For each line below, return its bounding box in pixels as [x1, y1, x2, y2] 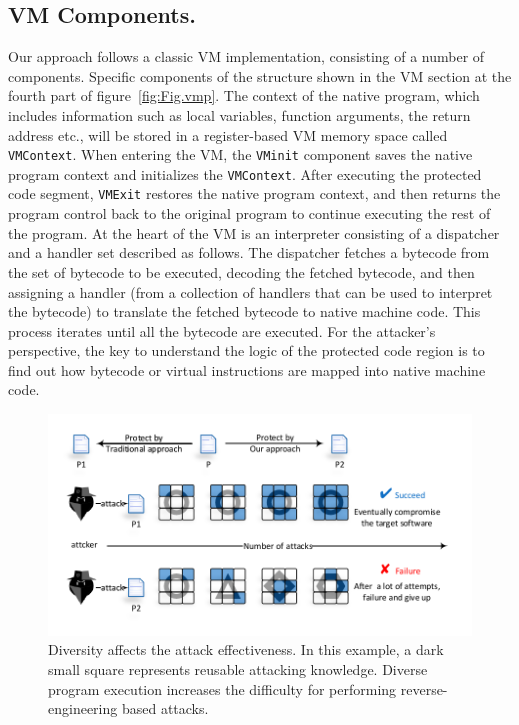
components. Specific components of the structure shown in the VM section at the [8, 65, 512, 86]
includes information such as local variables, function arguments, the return [8, 104, 471, 125]
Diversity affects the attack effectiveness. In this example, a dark [48, 639, 444, 660]
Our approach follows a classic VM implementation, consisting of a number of [8, 46, 485, 67]
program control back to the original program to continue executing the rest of [8, 203, 491, 224]
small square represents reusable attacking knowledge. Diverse [48, 659, 428, 680]
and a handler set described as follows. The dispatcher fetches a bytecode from [8, 242, 490, 263]
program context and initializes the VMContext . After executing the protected [8, 163, 482, 184]
